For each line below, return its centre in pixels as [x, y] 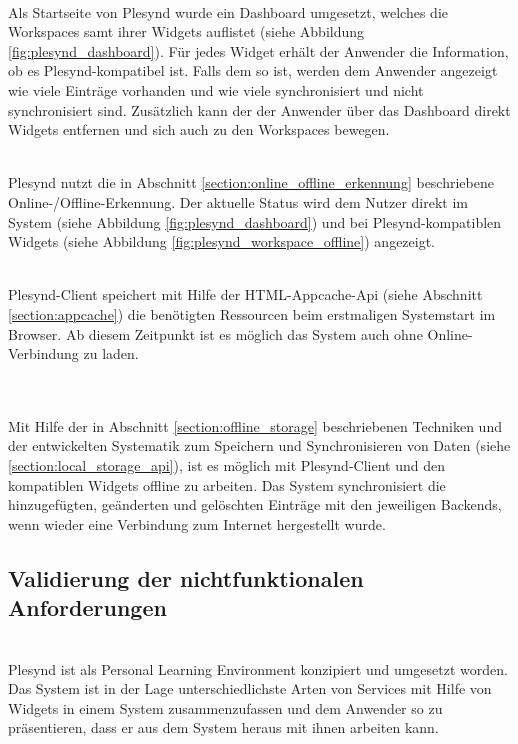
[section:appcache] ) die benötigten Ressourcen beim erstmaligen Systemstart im [252, 313]
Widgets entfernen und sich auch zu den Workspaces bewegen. [199, 129]
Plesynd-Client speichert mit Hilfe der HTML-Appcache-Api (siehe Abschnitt [245, 294]
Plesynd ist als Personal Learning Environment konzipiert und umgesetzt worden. [258, 668]
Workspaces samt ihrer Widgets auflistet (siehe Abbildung [186, 31]
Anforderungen [87, 607]
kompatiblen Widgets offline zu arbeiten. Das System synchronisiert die [227, 484]
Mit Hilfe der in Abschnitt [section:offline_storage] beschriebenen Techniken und [255, 425]
